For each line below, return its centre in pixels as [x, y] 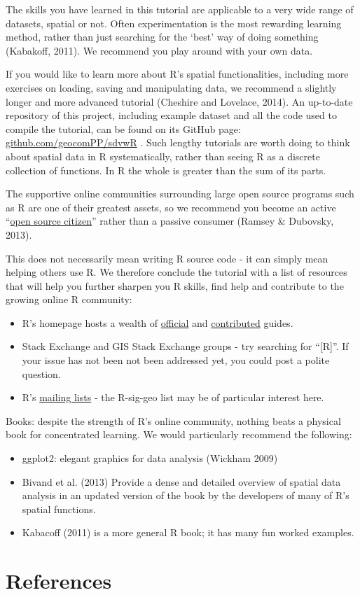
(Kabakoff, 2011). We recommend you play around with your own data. [159, 50]
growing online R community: [69, 299]
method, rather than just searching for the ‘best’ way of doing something [162, 37]
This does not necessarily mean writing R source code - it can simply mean [167, 258]
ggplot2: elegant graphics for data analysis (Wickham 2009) [150, 458]
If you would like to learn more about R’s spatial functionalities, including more [177, 74]
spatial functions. [59, 509]
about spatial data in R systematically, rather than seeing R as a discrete [163, 156]
